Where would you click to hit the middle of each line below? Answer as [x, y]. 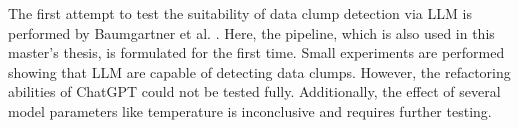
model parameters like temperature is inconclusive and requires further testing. [250, 110]
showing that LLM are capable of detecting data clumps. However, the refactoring [259, 71]
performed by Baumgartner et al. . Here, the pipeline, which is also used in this [251, 32]
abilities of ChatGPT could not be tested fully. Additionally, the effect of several [254, 91]
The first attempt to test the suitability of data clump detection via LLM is [240, 13]
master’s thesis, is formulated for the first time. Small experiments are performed [256, 52]
